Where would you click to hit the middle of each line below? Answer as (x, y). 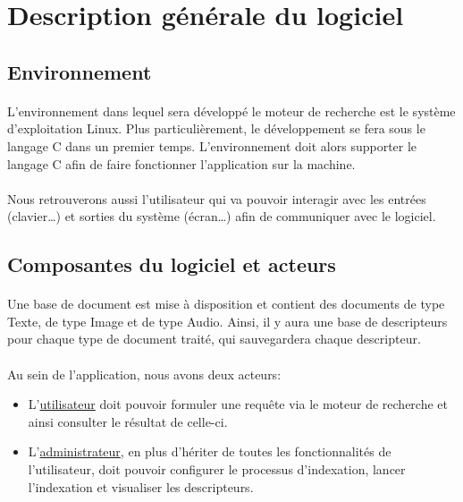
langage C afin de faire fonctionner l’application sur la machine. (181, 163)
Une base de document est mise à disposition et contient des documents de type (226, 304)
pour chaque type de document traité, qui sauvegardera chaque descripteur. (214, 339)
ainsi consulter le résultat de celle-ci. (128, 421)
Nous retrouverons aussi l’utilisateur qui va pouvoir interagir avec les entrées (217, 198)
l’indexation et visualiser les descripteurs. (141, 486)
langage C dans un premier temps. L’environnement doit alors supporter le (212, 145)
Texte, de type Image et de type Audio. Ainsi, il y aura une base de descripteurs (227, 321)
